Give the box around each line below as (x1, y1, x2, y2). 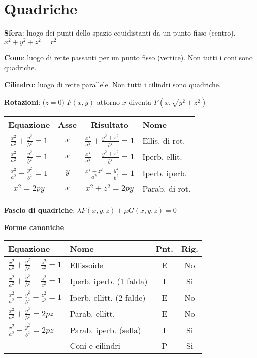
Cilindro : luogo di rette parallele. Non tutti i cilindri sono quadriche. (4, 79, 221, 89)
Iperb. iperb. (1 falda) (70, 275, 148, 287)
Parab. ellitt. (70, 308, 115, 320)
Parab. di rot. (142, 183, 191, 194)
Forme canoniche (4, 221, 65, 232)
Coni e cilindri (70, 339, 121, 351)
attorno (97, 96, 120, 107)
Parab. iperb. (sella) (70, 324, 141, 336)
